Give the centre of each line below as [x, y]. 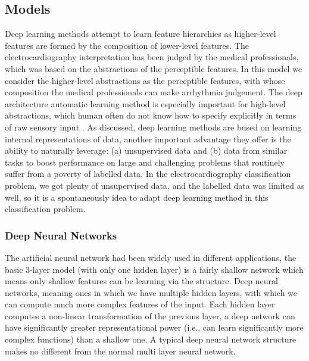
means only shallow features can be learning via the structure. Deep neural [141, 281]
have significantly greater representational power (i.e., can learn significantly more [154, 327]
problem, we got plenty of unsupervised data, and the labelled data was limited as [155, 185]
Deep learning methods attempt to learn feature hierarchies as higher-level [141, 34]
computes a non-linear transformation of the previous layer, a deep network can [150, 315]
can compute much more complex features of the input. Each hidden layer [140, 304]
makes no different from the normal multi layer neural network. [120, 351]
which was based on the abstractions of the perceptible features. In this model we [154, 68]
